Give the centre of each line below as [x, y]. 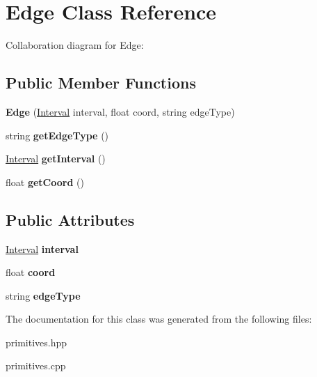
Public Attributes [70, 219]
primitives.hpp [36, 342]
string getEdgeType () [57, 135]
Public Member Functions [101, 83]
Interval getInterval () [56, 159]
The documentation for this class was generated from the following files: [159, 319]
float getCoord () [45, 182]
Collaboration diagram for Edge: [75, 45]
